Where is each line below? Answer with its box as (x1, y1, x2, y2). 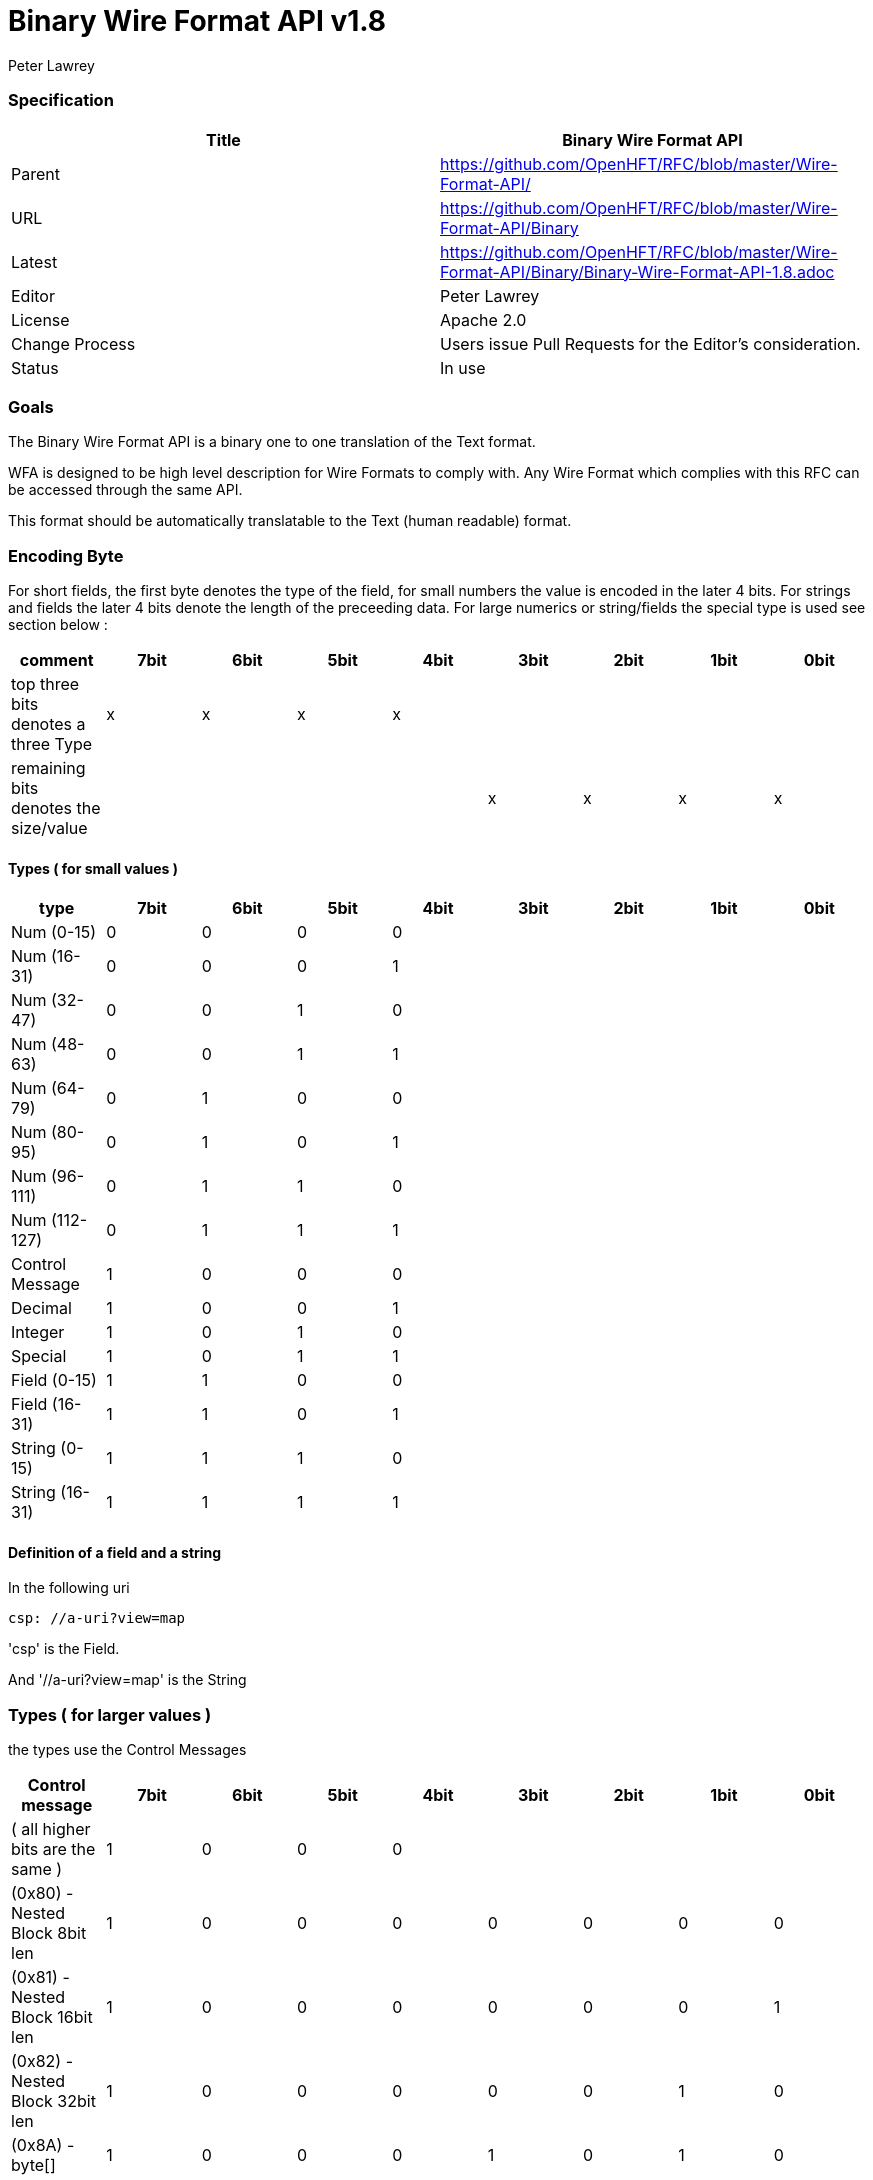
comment (19, 650, 94, 670)
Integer (11, 1322, 65, 1343)
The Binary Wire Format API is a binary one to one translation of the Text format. (8, 433, 536, 451)
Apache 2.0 (440, 309, 527, 330)
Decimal (11, 1298, 72, 1319)
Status (11, 357, 59, 378)
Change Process (11, 333, 136, 354)
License (11, 309, 70, 330)
